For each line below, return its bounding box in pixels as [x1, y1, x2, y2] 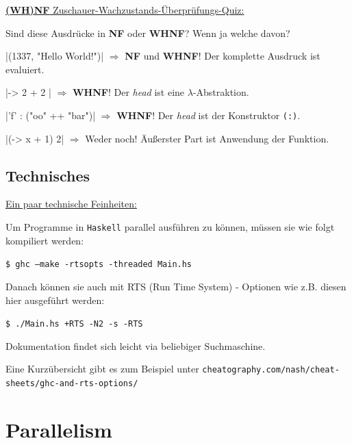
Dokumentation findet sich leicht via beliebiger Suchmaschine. [5, 338, 266, 353]
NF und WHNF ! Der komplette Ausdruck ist [125, 49, 320, 63]
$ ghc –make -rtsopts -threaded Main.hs [5, 260, 192, 270]
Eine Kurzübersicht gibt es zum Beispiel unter [5, 362, 199, 376]
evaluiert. [5, 62, 45, 76]
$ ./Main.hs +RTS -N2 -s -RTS [5, 319, 143, 329]
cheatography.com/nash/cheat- [202, 365, 340, 375]
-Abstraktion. [192, 85, 249, 99]
